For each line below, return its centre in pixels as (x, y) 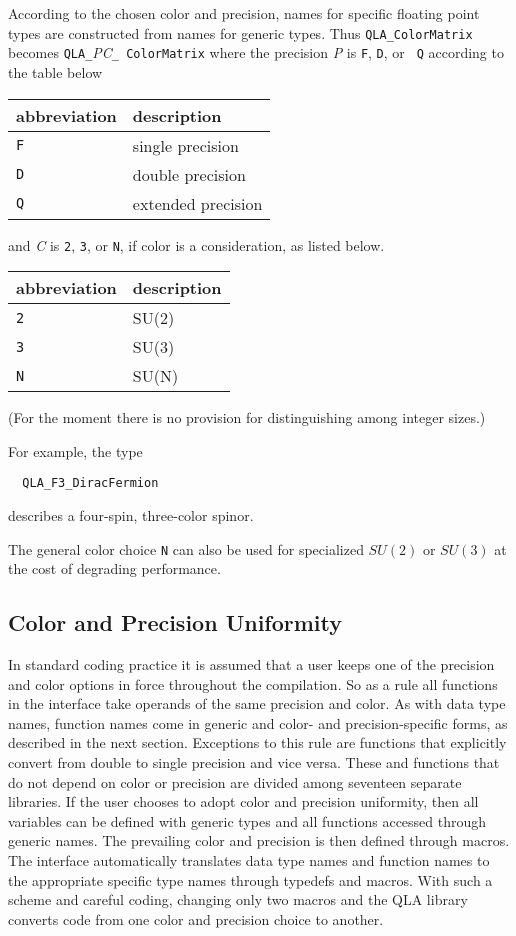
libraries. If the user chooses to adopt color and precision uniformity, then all (243, 801)
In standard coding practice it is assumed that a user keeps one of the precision (251, 664)
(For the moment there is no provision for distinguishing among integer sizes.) (247, 417)
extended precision (197, 203)
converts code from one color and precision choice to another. (196, 918)
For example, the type (75, 450)
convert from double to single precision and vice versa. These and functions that (254, 762)
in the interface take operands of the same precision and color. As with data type (257, 703)
